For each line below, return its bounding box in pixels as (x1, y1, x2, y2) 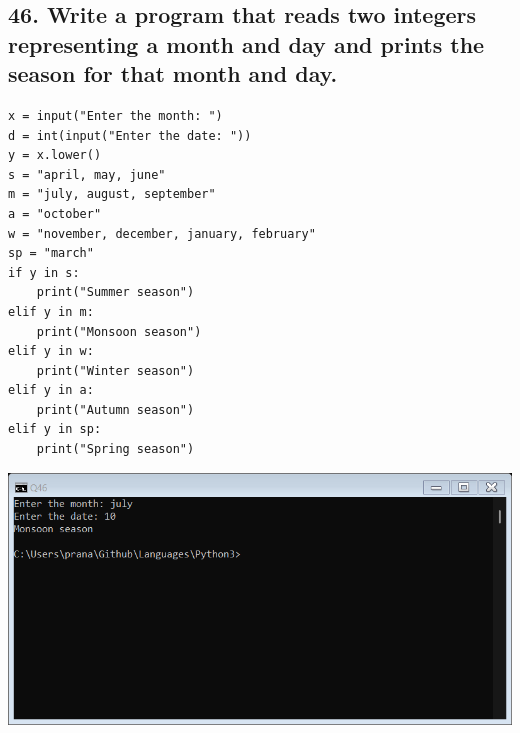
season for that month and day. (8, 58, 338, 89)
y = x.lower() (8, 148, 102, 163)
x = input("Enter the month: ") (8, 108, 223, 123)
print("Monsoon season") (36, 324, 202, 339)
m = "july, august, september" (8, 187, 216, 202)
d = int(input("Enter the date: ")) (8, 128, 252, 143)
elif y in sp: (8, 422, 102, 437)
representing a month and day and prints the (8, 28, 485, 59)
